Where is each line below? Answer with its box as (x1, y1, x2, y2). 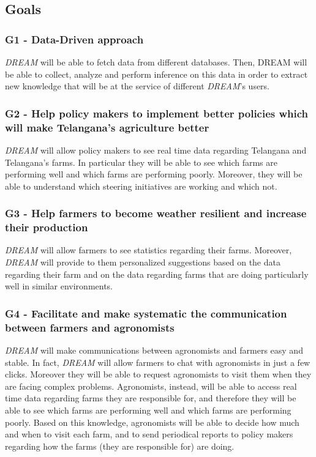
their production (5, 220, 88, 235)
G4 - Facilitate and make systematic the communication (5, 305, 287, 321)
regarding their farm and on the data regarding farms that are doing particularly (5, 267, 309, 280)
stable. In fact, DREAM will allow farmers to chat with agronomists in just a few (5, 355, 310, 368)
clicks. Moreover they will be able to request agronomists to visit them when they (5, 368, 312, 381)
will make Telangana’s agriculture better (5, 119, 209, 135)
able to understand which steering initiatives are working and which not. (5, 179, 277, 192)
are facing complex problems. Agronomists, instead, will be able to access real (5, 379, 297, 392)
